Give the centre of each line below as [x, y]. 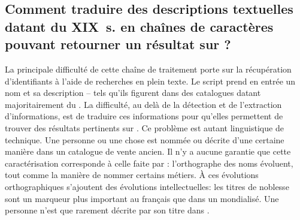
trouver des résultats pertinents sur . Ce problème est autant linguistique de [144, 127]
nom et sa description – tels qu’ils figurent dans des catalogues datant [133, 93]
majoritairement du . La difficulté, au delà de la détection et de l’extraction [143, 104]
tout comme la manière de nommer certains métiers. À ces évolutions [132, 175]
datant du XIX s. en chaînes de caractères [139, 26]
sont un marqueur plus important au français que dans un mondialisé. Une [142, 198]
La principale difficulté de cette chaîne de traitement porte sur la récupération [148, 69]
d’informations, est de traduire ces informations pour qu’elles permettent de [144, 116]
